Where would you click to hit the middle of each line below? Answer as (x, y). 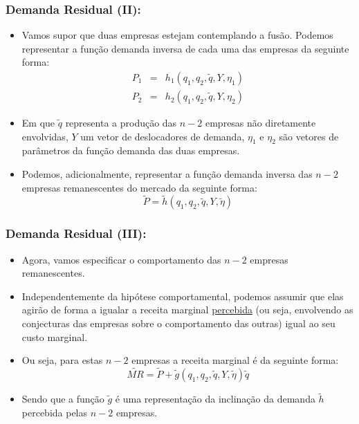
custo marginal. (55, 337)
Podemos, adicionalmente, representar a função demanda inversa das (167, 174)
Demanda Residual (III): (76, 233)
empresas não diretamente (260, 123)
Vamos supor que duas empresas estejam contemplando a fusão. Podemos (177, 35)
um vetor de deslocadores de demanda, (163, 136)
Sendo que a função (63, 399)
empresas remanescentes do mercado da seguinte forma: (139, 187)
